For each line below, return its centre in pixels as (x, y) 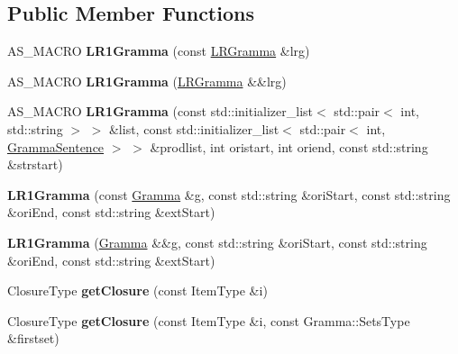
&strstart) (35, 164)
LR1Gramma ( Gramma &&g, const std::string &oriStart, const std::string (217, 242)
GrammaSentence (56, 146)
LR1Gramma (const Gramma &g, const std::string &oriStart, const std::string (229, 194)
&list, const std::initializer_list (194, 128)
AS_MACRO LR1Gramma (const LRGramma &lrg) (159, 51)
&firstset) (33, 338)
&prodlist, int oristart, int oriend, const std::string (289, 146)
